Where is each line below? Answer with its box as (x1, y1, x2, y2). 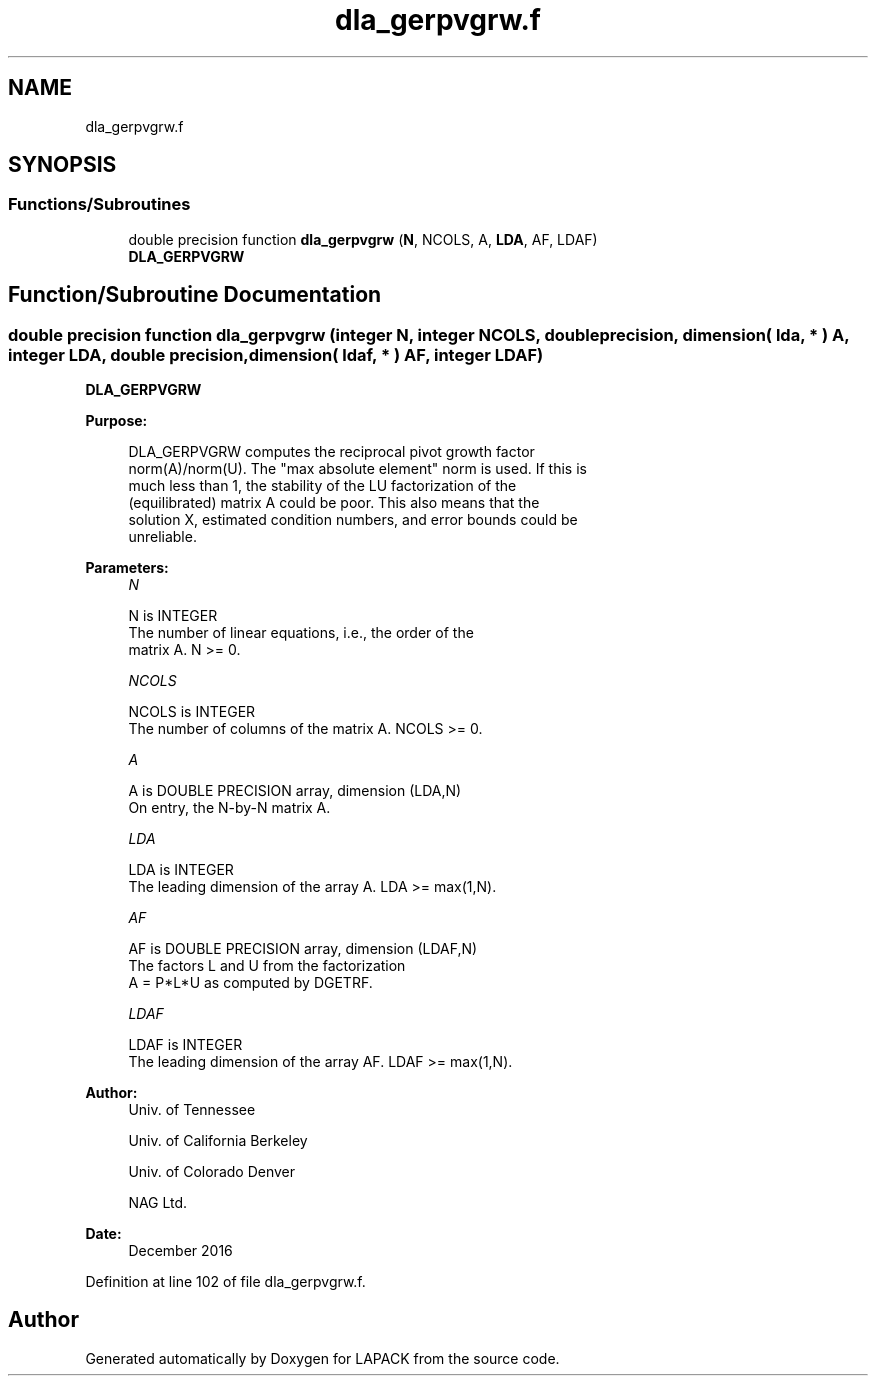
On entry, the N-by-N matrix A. (128, 799, 331, 817)
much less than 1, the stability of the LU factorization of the (128, 477, 517, 495)
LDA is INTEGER (128, 861, 234, 879)
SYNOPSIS (8, 152, 117, 178)
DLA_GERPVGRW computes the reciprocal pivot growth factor (128, 443, 535, 461)
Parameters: (85, 559, 169, 577)
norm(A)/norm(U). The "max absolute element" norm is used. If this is (128, 460, 587, 478)
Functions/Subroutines (8, 194, 191, 215)
